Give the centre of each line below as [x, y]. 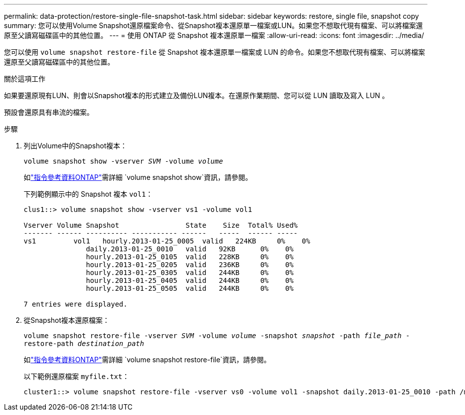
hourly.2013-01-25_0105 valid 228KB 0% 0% [190, 257]
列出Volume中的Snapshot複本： [75, 146]
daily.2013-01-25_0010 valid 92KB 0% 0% [190, 249]
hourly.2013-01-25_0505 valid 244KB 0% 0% [190, 288]
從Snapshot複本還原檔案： [67, 320]
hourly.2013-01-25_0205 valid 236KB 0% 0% [190, 265]
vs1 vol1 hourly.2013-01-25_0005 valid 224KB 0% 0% [167, 241]
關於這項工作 [25, 79]
